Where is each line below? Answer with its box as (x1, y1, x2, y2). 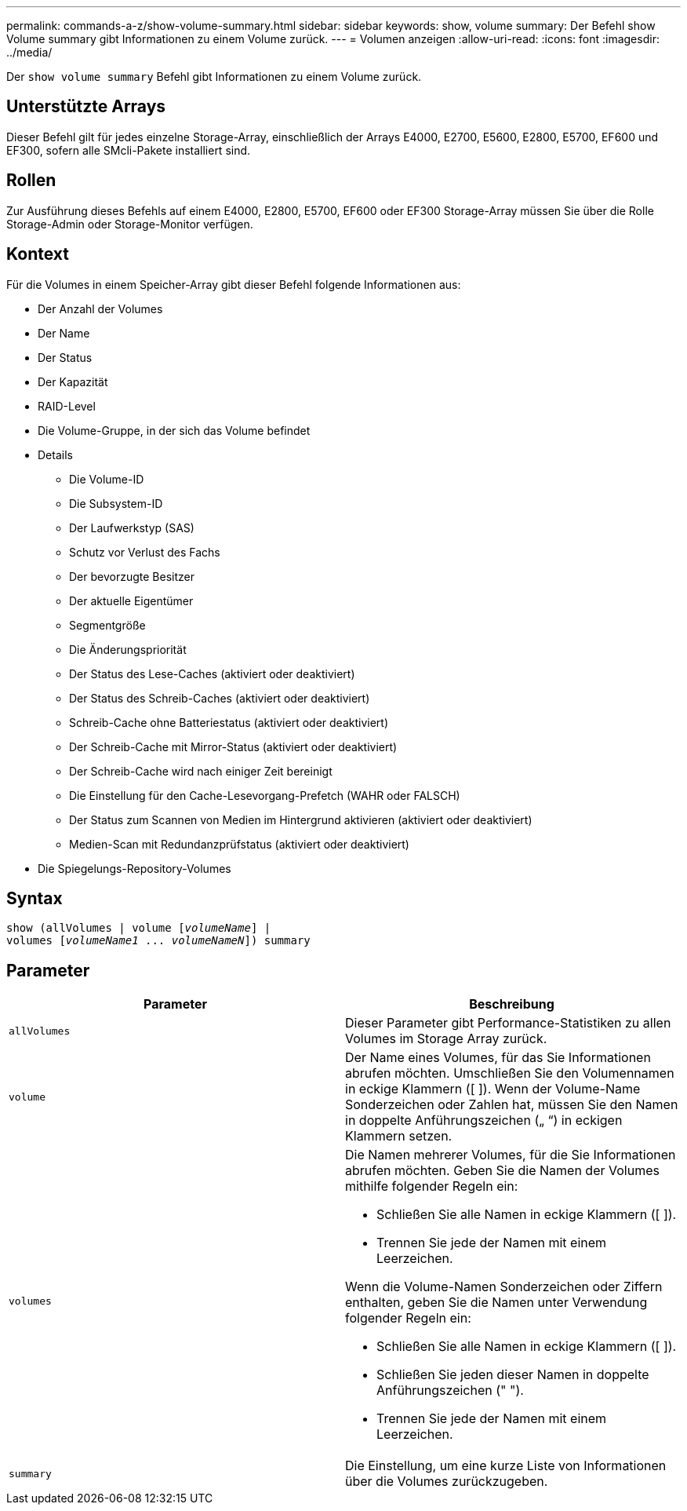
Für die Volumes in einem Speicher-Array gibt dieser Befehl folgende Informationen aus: (6, 277, 461, 291)
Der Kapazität (38, 374, 108, 389)
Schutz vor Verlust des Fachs (69, 545, 220, 559)
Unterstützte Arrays (6, 97, 166, 117)
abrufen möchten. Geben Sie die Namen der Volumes (345, 1162, 660, 1179)
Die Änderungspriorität (69, 642, 187, 656)
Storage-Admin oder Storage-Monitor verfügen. (6, 217, 253, 231)
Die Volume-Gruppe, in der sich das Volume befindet (38, 423, 311, 437)
